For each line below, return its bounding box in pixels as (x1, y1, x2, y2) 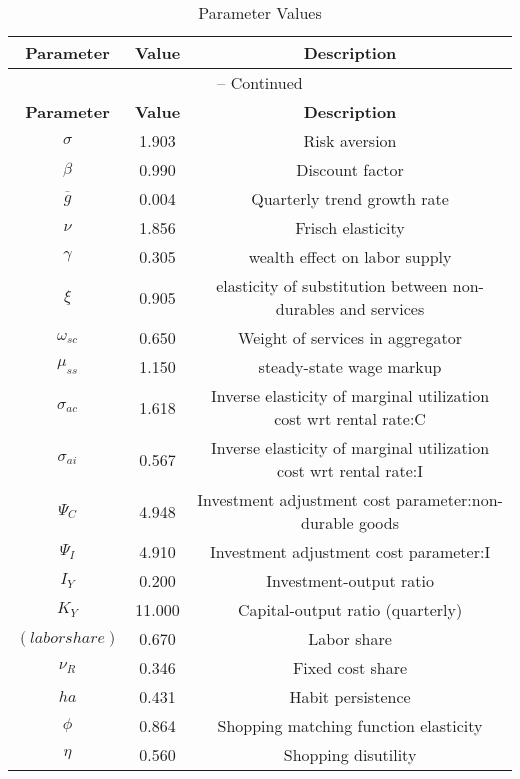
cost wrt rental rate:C (274, 407, 426, 430)
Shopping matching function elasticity (217, 714, 483, 737)
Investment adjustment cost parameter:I (209, 540, 491, 563)
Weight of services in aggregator (238, 326, 462, 349)
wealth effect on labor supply (248, 245, 452, 268)
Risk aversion (303, 129, 397, 152)
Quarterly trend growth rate (251, 187, 449, 210)
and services (340, 297, 425, 320)
